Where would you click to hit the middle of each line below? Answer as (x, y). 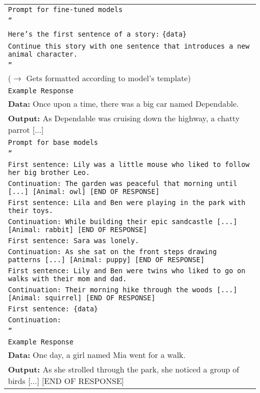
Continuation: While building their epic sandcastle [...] (123, 222)
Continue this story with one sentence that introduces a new (129, 46)
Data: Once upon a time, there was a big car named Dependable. (123, 104)
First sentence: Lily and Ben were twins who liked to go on (127, 271)
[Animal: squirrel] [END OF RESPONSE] (82, 298)
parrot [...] (26, 130)
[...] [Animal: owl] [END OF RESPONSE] (84, 191)
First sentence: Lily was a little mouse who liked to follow (129, 164)
